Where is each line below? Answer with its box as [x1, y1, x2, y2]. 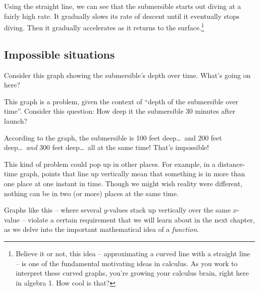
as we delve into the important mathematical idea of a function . [4, 224, 199, 234]
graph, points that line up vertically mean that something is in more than [19, 168, 245, 179]
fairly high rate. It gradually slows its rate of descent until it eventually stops [4, 10, 240, 21]
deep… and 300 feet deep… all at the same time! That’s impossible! [4, 142, 209, 152]
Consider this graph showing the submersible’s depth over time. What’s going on [4, 70, 251, 80]
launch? [4, 116, 27, 126]
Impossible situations [4, 46, 115, 62]
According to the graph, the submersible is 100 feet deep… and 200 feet [4, 132, 222, 143]
